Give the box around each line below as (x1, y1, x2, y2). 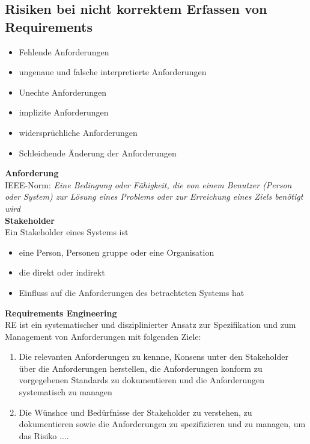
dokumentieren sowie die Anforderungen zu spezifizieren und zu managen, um (19, 418, 306, 430)
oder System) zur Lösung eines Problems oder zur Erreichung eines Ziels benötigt (5, 190, 303, 203)
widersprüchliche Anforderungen (19, 126, 138, 138)
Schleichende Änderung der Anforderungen (19, 146, 177, 159)
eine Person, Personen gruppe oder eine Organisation (19, 245, 214, 258)
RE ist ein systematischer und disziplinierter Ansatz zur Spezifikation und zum (5, 318, 296, 331)
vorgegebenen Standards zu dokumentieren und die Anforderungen (19, 374, 265, 386)
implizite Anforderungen (19, 106, 109, 119)
